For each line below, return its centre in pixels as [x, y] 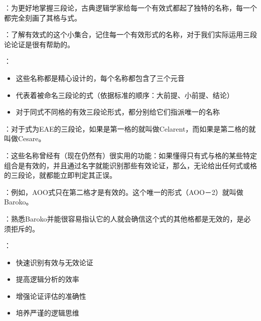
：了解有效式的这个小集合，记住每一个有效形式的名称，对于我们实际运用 [123, 34]
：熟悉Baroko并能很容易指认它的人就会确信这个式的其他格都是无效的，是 [124, 218]
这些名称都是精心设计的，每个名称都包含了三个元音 [100, 78]
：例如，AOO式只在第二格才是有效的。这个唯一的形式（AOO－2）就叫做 [124, 192]
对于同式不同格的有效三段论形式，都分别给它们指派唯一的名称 [118, 112]
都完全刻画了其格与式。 [43, 17]
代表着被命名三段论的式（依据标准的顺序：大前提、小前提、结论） [125, 95]
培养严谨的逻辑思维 [47, 313]
